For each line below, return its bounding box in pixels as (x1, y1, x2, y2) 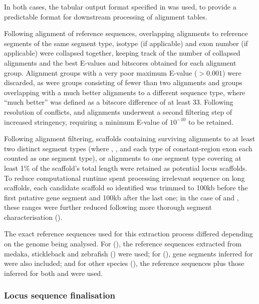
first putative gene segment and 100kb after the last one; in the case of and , (4, 192, 239, 202)
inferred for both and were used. (4, 267, 103, 278)
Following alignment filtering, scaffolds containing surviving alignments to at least (4, 133, 255, 144)
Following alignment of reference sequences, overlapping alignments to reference (4, 28, 248, 39)
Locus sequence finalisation (4, 289, 115, 301)
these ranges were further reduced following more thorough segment (4, 202, 212, 212)
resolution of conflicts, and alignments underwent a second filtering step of (4, 106, 232, 117)
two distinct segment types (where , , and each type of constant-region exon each (4, 143, 252, 153)
